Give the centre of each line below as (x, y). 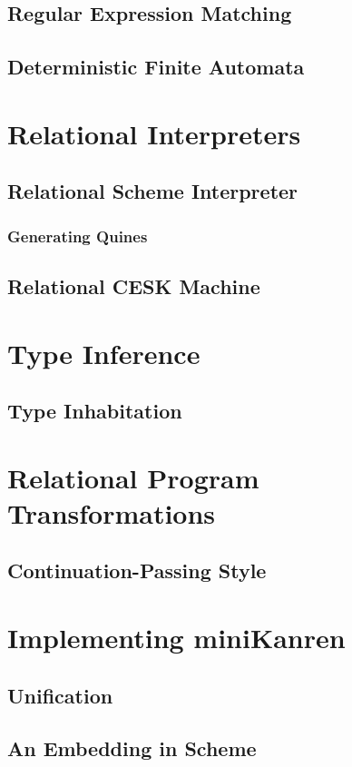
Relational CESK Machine (134, 285)
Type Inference (104, 353)
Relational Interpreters (154, 133)
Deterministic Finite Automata (156, 67)
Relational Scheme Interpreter (153, 191)
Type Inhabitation (95, 411)
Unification (60, 695)
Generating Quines (78, 236)
